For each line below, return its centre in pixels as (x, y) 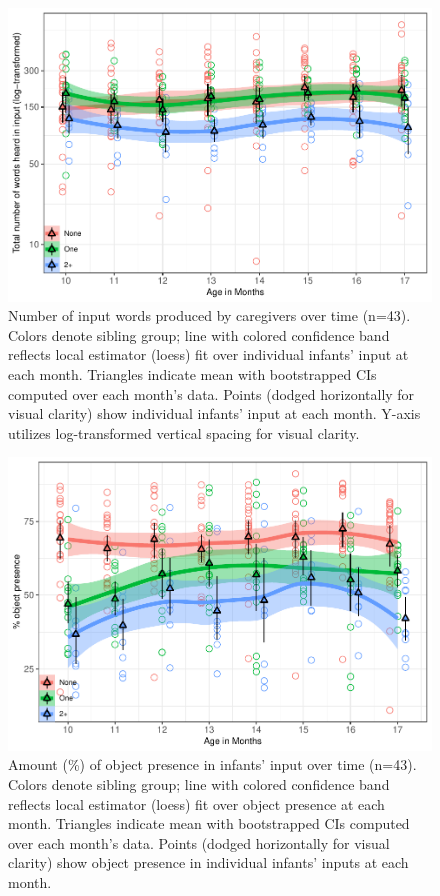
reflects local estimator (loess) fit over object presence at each (196, 803)
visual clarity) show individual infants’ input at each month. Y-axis (214, 413)
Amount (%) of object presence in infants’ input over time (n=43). (212, 764)
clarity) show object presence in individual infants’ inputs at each (208, 862)
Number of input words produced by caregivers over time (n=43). (209, 315)
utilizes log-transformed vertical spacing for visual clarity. (184, 432)
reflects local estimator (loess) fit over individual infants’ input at (208, 354)
